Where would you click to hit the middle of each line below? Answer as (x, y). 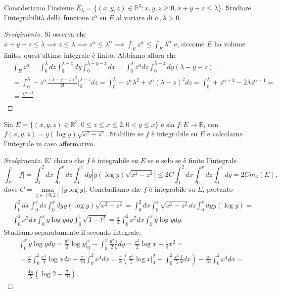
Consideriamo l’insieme (39, 7)
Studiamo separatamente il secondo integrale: (73, 232)
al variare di (135, 17)
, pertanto (218, 189)
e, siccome (189, 43)
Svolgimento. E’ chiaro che (44, 160)
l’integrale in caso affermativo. (50, 143)
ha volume (230, 43)
